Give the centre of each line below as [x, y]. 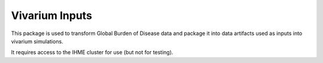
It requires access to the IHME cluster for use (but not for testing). [92, 52]
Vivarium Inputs [52, 15]
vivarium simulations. [37, 41]
